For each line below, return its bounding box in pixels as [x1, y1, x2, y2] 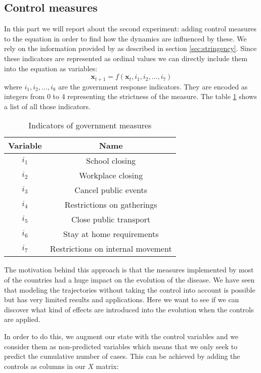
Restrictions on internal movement [50, 243, 172, 255]
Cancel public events [74, 184, 147, 196]
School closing [86, 155, 136, 167]
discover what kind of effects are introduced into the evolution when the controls [4, 304, 254, 314]
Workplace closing [79, 169, 143, 181]
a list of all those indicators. [4, 101, 91, 111]
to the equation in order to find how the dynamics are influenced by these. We [4, 33, 247, 43]
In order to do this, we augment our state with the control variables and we [4, 331, 239, 341]
